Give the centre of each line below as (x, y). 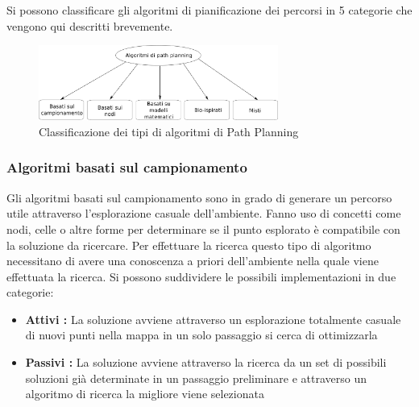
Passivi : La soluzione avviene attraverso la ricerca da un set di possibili (206, 362)
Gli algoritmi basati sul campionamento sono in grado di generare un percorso (199, 197)
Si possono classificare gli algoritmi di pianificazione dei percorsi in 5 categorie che (209, 10)
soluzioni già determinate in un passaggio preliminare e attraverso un (196, 378)
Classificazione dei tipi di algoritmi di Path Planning (169, 131)
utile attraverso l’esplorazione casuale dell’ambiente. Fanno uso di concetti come (204, 213)
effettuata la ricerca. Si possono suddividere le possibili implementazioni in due (201, 276)
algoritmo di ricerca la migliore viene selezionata (145, 394)
